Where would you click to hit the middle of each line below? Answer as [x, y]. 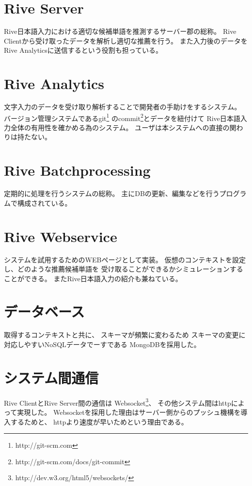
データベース [44, 311]
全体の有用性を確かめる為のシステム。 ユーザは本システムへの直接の [120, 127]
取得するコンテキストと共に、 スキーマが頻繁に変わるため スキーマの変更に [125, 335]
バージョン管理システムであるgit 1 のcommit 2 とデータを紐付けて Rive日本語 [122, 117]
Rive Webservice [61, 236]
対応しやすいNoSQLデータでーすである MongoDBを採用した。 [102, 344]
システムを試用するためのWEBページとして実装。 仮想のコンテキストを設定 [125, 259]
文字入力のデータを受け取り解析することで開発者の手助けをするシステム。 [123, 107]
